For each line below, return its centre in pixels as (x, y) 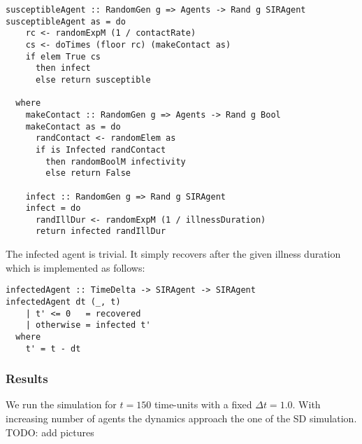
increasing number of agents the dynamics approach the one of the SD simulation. (181, 418)
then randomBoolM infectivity (116, 161)
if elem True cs (63, 56)
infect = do (53, 208)
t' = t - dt (53, 348)
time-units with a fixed (203, 404)
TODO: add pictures (50, 432)
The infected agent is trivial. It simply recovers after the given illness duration (173, 254)
